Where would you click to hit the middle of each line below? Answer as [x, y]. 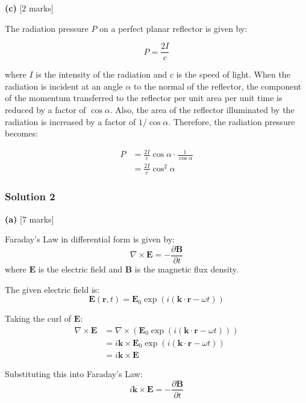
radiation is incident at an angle [64, 86]
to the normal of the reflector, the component [218, 86]
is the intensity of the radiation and [101, 74]
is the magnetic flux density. [186, 269]
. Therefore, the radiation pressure [232, 121]
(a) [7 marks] [30, 219]
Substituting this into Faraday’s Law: [74, 373]
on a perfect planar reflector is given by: [173, 28]
